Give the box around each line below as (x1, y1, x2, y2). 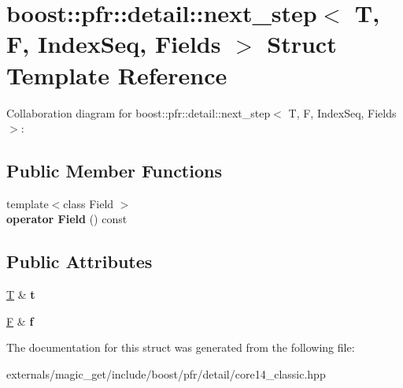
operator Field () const (6, 211, 128, 227)
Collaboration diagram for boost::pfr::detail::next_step (6, 104, 271, 121)
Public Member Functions (6, 159, 222, 183)
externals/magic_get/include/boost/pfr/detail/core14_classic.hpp (6, 366, 326, 382)
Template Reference (6, 58, 227, 91)
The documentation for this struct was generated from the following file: (6, 339, 355, 356)
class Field (63, 195, 114, 211)
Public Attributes (6, 249, 153, 274)
